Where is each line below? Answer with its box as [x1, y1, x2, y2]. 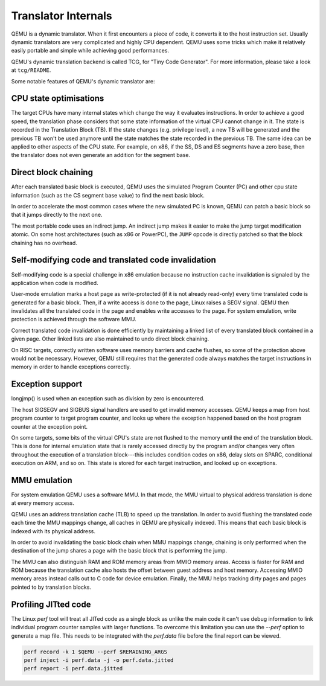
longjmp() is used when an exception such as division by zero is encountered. [11, 395, 205, 402]
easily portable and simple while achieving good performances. [11, 47, 169, 54]
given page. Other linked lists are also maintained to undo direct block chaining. [11, 335, 209, 342]
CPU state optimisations [11, 94, 104, 104]
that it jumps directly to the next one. [11, 211, 103, 219]
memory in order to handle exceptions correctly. [11, 363, 131, 371]
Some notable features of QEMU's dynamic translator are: [11, 77, 155, 85]
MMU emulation [11, 475, 72, 486]
